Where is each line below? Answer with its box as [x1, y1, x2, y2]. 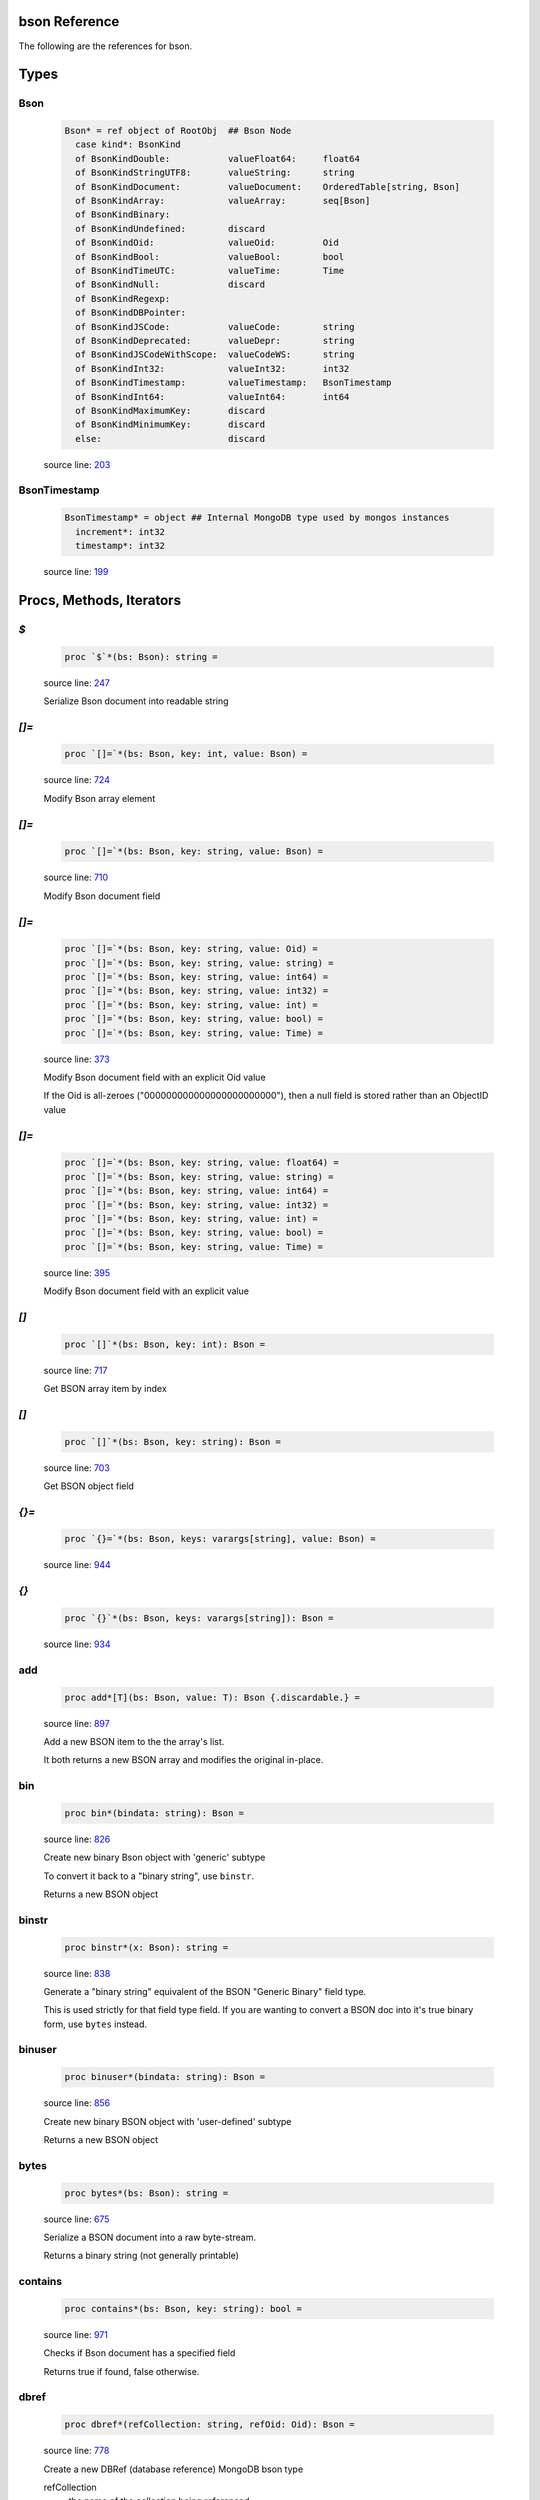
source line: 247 [43, 676, 110, 689]
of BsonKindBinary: [75, 209, 171, 220]
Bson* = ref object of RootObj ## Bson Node [64, 125, 292, 137]
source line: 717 [43, 1364, 108, 1376]
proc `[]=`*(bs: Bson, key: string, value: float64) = [64, 1157, 339, 1169]
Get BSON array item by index [43, 1382, 167, 1394]
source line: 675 [43, 2213, 110, 2225]
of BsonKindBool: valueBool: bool [75, 251, 345, 262]
